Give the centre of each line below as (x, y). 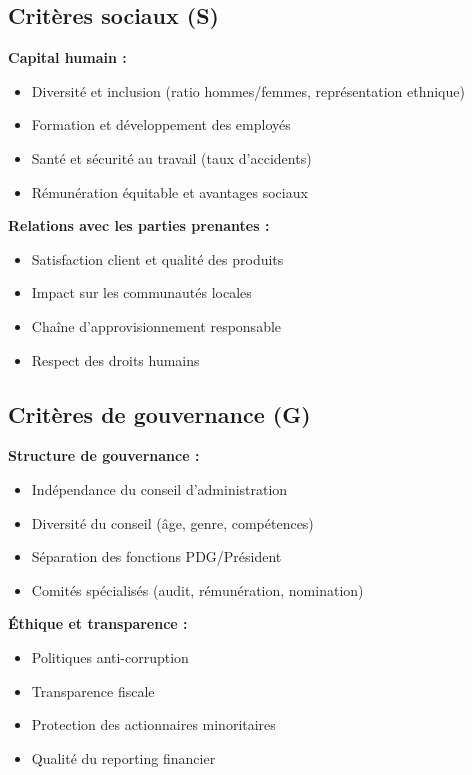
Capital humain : (67, 57)
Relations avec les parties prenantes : (139, 225)
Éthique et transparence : (98, 623)
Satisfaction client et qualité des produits (157, 258)
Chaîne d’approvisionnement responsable (156, 325)
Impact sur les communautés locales (141, 292)
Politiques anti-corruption (110, 656)
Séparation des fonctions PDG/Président (156, 556)
